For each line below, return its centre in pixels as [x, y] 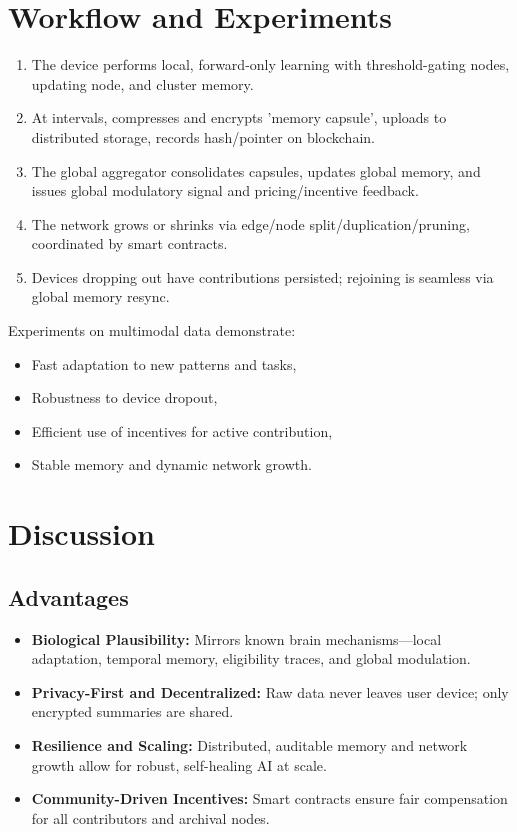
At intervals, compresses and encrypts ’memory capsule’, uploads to [239, 117]
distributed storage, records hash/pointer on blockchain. [203, 136]
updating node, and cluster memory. [142, 83]
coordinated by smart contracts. [129, 243]
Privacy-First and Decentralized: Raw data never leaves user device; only [270, 691]
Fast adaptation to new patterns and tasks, [164, 363]
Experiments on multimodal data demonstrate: [152, 330]
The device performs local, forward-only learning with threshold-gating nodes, [270, 64]
